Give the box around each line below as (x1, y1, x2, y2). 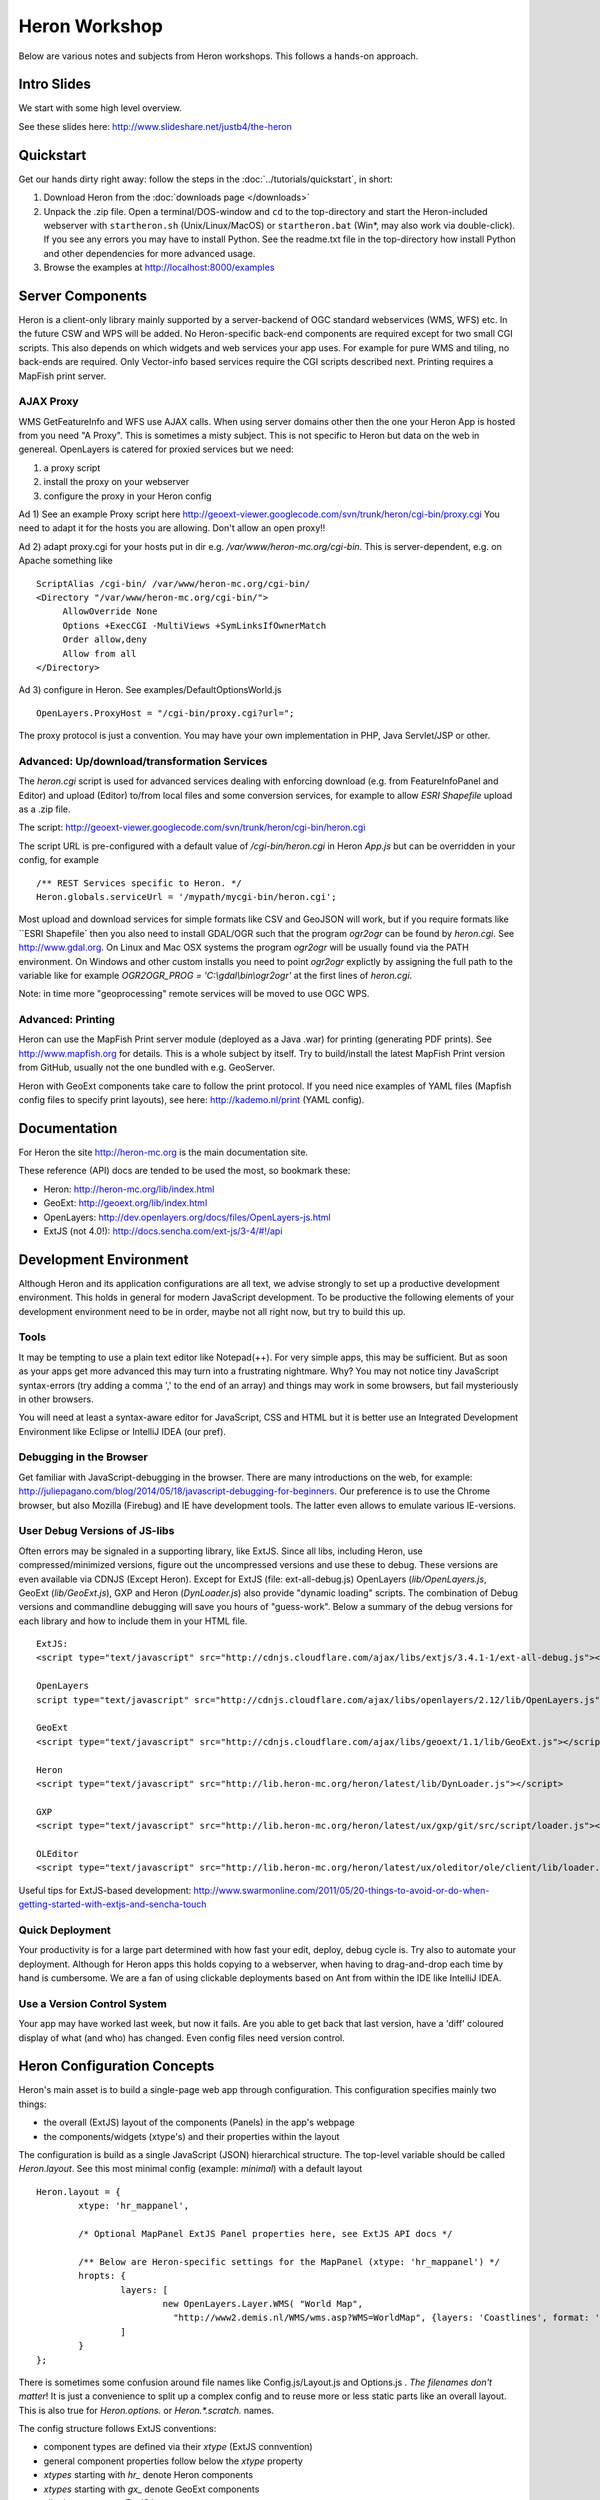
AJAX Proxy (18, 395, 79, 409)
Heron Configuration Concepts (18, 2058, 215, 2075)
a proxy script (43, 461, 101, 474)
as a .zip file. (18, 803, 71, 815)
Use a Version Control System (18, 1996, 167, 2010)
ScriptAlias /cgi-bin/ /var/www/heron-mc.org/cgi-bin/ (36, 578, 311, 589)
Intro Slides (18, 76, 92, 93)
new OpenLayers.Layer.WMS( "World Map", (162, 2298, 364, 2309)
